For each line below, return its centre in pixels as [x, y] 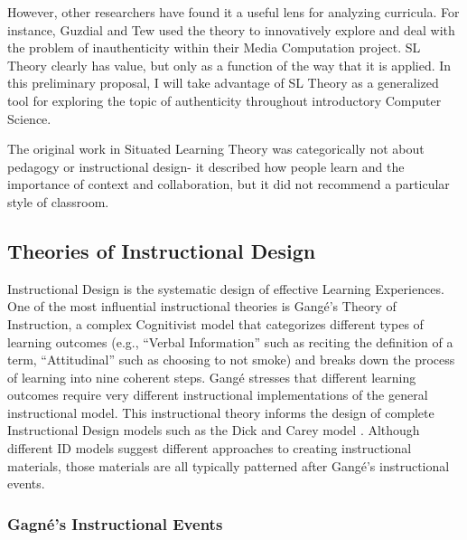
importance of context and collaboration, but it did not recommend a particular [229, 184]
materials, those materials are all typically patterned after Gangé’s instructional [229, 465]
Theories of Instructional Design [162, 250]
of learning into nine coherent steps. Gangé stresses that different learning [212, 377]
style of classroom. [58, 201]
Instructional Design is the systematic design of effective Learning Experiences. [226, 288]
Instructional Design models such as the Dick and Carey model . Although [214, 430]
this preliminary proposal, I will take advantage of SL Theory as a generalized [223, 83]
